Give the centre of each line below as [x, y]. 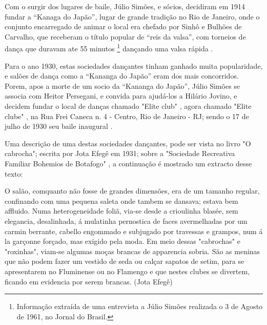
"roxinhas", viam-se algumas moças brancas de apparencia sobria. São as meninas [132, 251]
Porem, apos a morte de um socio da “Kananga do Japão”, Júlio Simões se [122, 85]
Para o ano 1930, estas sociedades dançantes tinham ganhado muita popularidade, [134, 65]
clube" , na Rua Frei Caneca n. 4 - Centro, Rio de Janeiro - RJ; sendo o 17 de [127, 116]
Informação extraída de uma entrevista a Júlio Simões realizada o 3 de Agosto [140, 306]
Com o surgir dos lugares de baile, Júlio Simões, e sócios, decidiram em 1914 [125, 6]
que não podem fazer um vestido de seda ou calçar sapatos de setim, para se [125, 261]
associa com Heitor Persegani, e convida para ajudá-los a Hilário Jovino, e [121, 96]
